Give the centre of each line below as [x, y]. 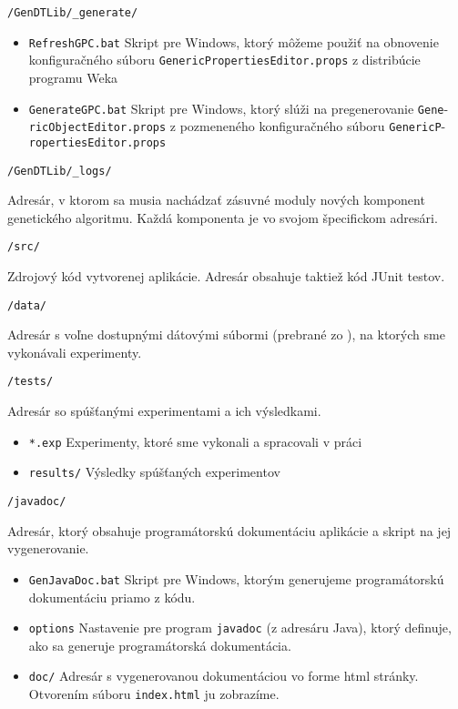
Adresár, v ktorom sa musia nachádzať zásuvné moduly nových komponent [216, 200]
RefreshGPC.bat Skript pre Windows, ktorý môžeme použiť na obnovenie [234, 41]
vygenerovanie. [48, 548]
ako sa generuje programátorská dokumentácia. [160, 645]
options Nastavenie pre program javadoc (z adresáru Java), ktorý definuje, [240, 628]
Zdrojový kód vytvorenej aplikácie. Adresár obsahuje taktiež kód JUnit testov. [226, 276]
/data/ [27, 305]
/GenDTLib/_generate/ [73, 13]
